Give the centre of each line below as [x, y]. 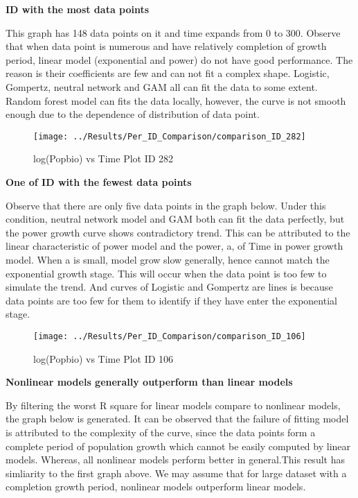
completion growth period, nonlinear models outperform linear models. [156, 487]
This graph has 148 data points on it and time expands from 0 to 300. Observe [173, 32]
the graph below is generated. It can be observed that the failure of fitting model [177, 419]
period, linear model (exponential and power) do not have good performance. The [179, 59]
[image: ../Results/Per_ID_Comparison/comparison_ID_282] [170, 136]
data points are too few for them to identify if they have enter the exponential [171, 300]
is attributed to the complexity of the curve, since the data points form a [161, 432]
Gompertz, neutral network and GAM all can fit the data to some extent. [162, 86]
